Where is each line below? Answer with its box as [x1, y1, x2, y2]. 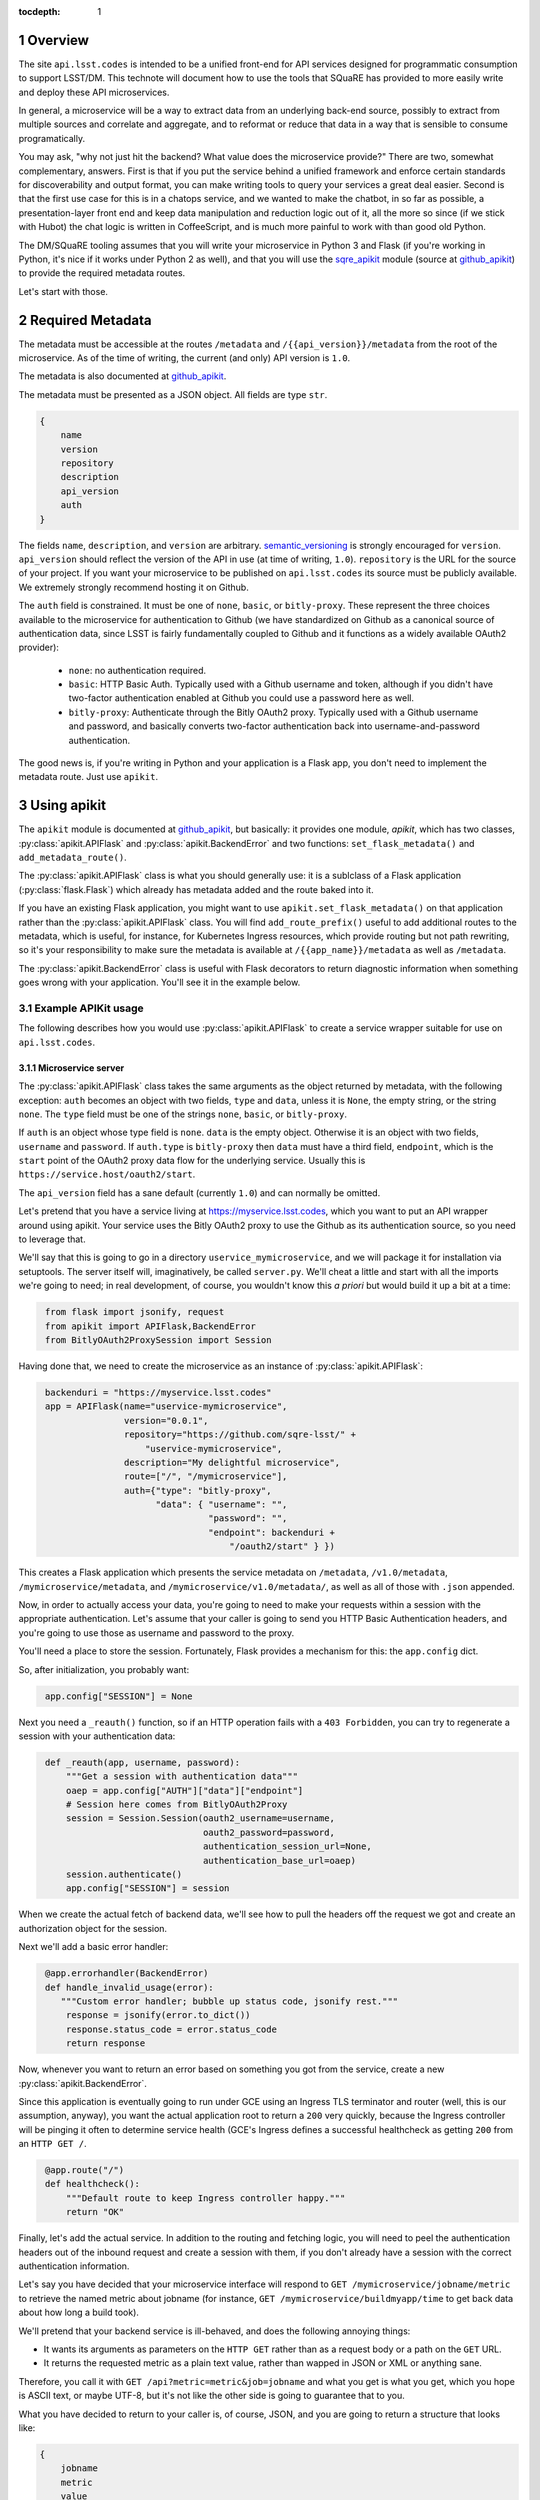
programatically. [18, 132, 85, 144]
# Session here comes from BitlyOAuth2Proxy [65, 1799, 288, 1810]
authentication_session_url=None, [202, 1841, 372, 1852]
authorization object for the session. [18, 1922, 168, 1934]
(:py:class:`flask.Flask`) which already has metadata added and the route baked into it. [18, 883, 374, 895]
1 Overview [18, 31, 90, 49]
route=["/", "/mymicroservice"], [123, 1471, 288, 1482]
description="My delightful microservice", [123, 1456, 341, 1468]
